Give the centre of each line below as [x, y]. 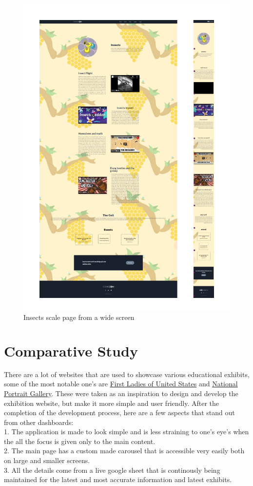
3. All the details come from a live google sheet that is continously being [112, 470]
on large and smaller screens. [47, 460]
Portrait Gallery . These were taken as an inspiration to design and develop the [121, 393]
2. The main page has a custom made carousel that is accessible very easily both [124, 451]
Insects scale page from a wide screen [79, 317]
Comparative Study [71, 350]
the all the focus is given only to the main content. [80, 441]
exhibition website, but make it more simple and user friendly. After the [112, 403]
